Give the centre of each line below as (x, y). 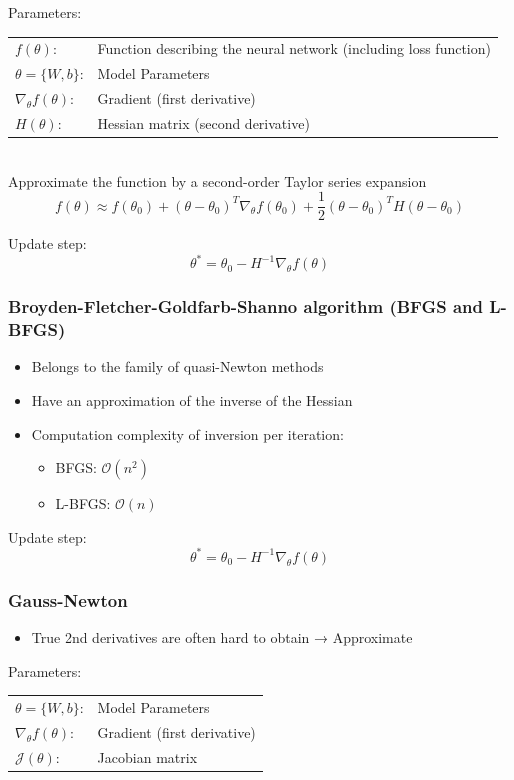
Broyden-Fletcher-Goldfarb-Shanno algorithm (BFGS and (245, 306)
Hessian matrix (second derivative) (203, 122)
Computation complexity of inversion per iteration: (187, 433)
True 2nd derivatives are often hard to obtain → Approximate (222, 637)
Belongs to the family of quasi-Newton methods (177, 366)
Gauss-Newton (68, 599)
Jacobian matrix (147, 756)
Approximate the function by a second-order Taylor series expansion (217, 180)
